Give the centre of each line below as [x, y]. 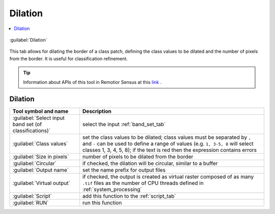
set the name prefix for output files [124, 170]
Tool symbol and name [40, 111]
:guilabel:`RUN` [31, 203]
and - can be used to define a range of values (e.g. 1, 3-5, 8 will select [168, 144]
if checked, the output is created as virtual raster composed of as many [168, 177]
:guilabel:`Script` [32, 196]
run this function [102, 203]
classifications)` [32, 131]
